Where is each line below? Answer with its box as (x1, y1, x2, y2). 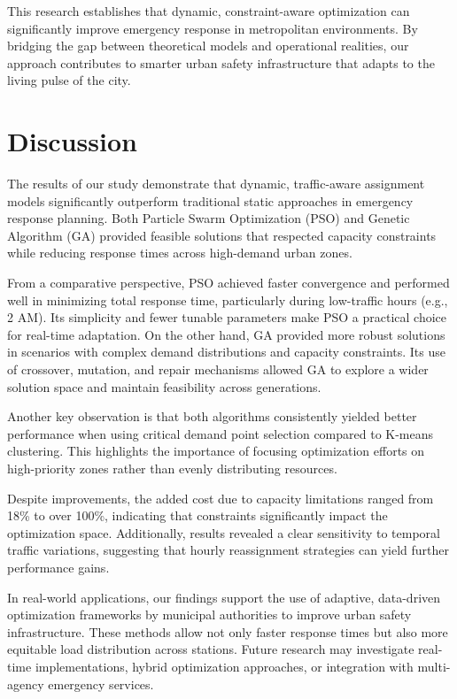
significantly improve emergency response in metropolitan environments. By (7, 19, 418, 37)
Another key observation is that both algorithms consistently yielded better (7, 407, 417, 426)
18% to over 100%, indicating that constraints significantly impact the (7, 506, 388, 525)
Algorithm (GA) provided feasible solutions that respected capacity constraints (7, 226, 437, 244)
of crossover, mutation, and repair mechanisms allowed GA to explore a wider (7, 360, 429, 379)
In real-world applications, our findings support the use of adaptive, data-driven (7, 588, 441, 606)
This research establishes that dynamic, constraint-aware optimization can (7, 2, 410, 19)
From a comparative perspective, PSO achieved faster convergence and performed (7, 273, 450, 292)
